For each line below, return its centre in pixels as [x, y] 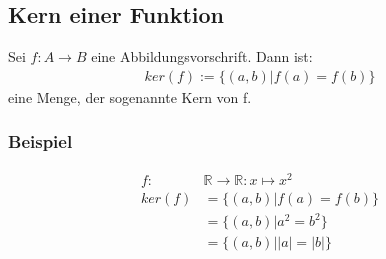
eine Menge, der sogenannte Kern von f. [130, 96]
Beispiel [40, 141]
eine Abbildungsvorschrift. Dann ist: [202, 56]
